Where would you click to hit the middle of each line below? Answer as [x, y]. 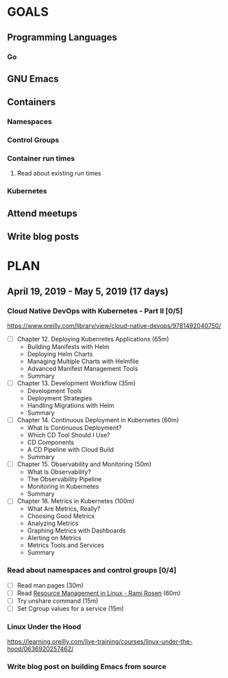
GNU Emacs [33, 78]
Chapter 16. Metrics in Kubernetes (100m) [76, 501]
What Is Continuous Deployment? [74, 428]
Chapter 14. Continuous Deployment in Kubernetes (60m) [98, 420]
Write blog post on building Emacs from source [87, 667]
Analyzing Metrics [53, 523]
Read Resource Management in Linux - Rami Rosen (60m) [99, 593]
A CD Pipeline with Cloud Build [71, 450]
